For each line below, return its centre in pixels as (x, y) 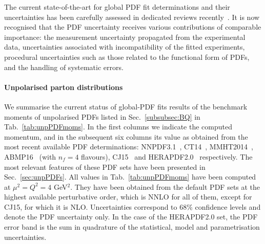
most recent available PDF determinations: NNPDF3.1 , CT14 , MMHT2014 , (129, 147)
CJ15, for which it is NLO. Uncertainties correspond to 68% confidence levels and (132, 206)
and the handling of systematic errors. (64, 67)
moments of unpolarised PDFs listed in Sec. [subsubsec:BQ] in (102, 116)
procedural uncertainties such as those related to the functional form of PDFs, (127, 57)
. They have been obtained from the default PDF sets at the (165, 186)
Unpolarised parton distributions (64, 87)
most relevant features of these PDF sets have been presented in (105, 167)
